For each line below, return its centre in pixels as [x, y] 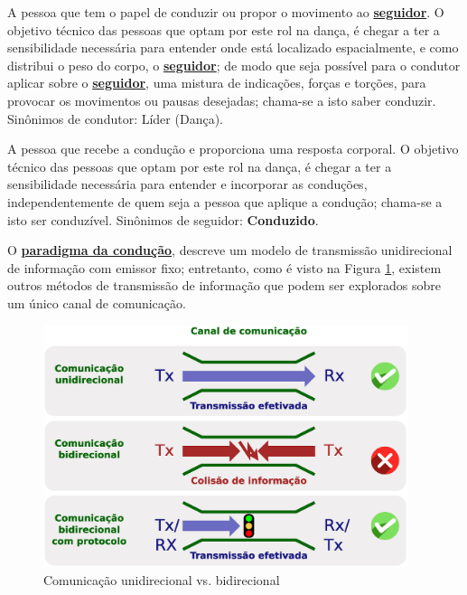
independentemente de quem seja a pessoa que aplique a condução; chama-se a [225, 201]
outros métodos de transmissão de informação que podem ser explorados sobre [224, 285]
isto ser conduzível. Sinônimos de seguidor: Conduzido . [163, 219]
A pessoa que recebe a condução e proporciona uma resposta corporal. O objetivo [233, 149]
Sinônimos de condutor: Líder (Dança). [115, 118]
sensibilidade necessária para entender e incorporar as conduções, [187, 184]
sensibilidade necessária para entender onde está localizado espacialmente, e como [233, 47]
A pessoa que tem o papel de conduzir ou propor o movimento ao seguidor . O [226, 12]
